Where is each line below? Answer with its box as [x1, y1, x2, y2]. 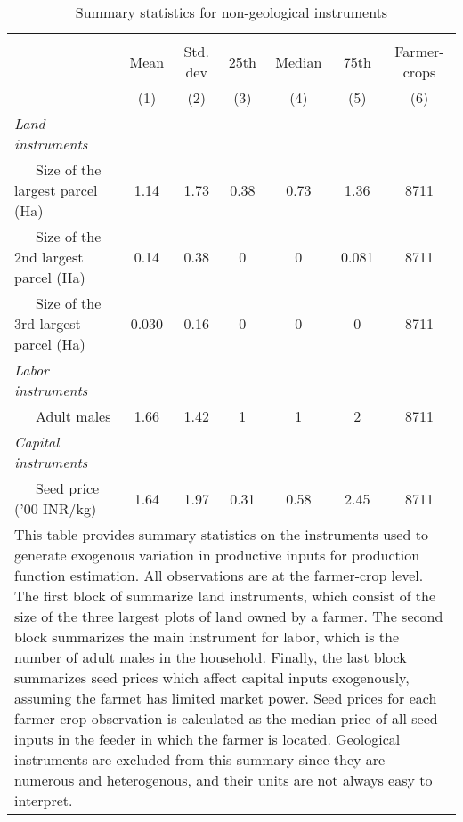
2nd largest [14, 246, 84, 267]
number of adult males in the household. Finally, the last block [14, 647, 407, 667]
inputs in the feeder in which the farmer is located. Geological [14, 729, 401, 749]
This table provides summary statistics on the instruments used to [14, 524, 428, 544]
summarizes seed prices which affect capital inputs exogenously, [14, 667, 410, 688]
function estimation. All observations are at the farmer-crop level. [14, 565, 424, 585]
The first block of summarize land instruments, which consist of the [14, 585, 436, 606]
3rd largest [14, 313, 81, 334]
